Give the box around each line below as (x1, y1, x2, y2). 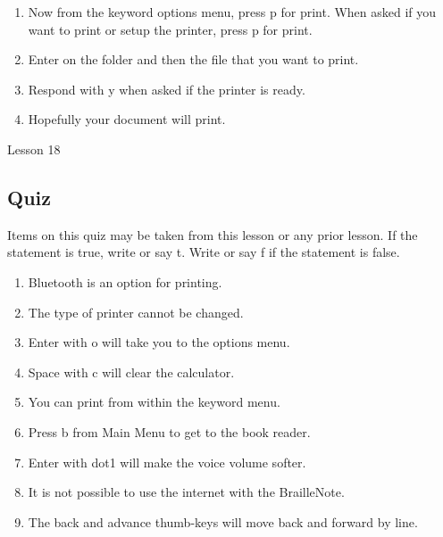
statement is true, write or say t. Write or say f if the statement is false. (7, 243, 400, 261)
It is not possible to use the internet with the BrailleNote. (28, 483, 345, 501)
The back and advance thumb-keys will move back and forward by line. (28, 512, 418, 531)
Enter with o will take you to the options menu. (28, 333, 290, 351)
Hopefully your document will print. (28, 110, 226, 128)
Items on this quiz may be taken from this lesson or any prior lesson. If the (7, 225, 418, 244)
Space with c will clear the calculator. (28, 362, 235, 381)
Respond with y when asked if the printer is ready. (28, 79, 305, 98)
